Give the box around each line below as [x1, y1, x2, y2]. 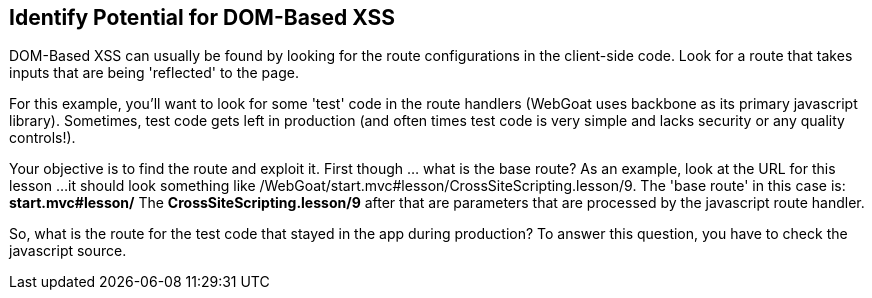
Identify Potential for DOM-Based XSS [9, 5, 396, 30]
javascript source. [9, 242, 127, 260]
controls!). [9, 129, 76, 147]
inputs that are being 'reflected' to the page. [9, 64, 299, 82]
